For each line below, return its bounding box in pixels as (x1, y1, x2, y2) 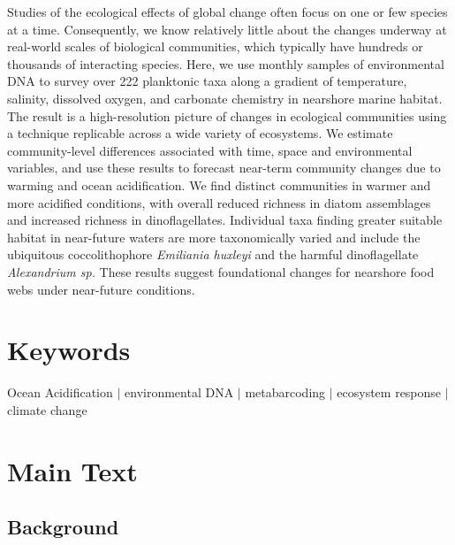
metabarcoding (245, 383, 326, 402)
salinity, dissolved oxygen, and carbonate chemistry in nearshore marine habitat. (7, 88, 443, 107)
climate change (7, 400, 87, 418)
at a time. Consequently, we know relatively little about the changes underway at (7, 19, 447, 38)
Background (7, 513, 119, 541)
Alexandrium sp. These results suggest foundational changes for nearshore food (7, 262, 435, 280)
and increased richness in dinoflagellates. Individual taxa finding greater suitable (7, 211, 443, 229)
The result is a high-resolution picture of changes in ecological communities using (7, 106, 447, 125)
